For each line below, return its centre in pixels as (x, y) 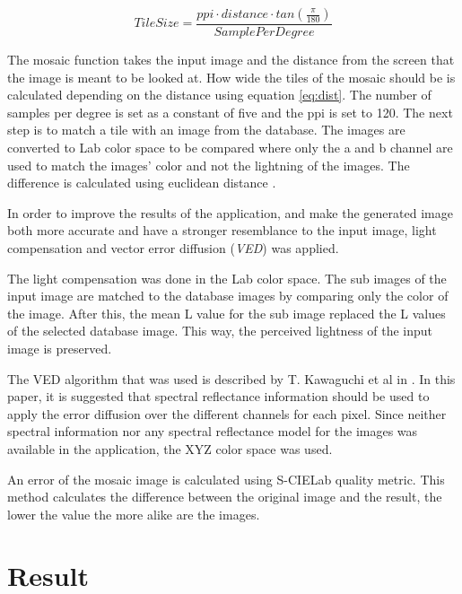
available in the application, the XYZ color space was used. (170, 448)
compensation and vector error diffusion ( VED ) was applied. (173, 247)
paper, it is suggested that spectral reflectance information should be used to (218, 396)
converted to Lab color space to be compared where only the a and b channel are (230, 147)
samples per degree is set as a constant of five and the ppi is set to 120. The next (230, 112)
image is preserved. (60, 348)
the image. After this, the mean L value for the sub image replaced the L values (227, 313)
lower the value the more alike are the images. (134, 514)
